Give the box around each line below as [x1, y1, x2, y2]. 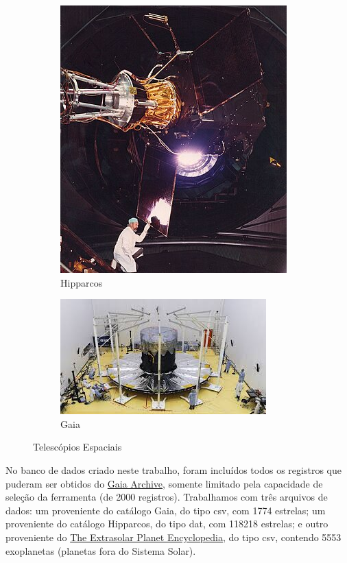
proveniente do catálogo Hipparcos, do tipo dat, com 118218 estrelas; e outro [5, 516, 328, 531]
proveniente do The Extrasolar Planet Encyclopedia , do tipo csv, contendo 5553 [5, 529, 342, 544]
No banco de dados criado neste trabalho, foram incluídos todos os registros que [5, 462, 342, 477]
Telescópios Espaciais [33, 440, 122, 454]
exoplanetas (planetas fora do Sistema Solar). [5, 543, 196, 558]
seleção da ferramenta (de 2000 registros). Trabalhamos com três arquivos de [5, 490, 328, 504]
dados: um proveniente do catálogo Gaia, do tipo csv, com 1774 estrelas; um [5, 503, 326, 517]
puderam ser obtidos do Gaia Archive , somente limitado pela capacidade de [5, 476, 323, 490]
